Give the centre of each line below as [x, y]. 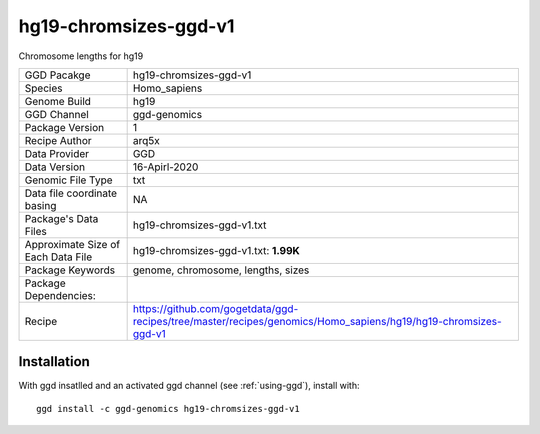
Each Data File [58, 257]
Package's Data [61, 218]
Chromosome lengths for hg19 [81, 56]
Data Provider [57, 153]
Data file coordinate [71, 193]
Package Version [64, 127]
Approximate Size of [72, 244]
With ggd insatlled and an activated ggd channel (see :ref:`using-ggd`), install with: [189, 386]
